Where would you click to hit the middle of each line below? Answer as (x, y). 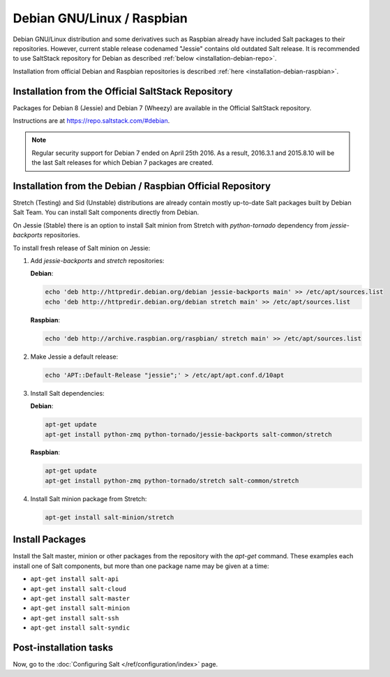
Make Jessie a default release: (74, 357)
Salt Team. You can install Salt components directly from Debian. (106, 212)
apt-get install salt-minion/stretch (110, 517)
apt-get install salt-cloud (78, 589)
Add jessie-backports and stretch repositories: (97, 261)
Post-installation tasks (63, 647)
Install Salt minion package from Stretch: (89, 498)
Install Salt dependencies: (67, 393)
